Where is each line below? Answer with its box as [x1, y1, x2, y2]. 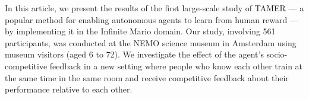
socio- [266, 48, 288, 60]
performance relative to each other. [5, 83, 133, 95]
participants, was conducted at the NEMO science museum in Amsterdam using [5, 36, 297, 49]
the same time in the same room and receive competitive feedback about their [5, 71, 289, 84]
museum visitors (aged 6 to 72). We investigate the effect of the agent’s [5, 48, 264, 60]
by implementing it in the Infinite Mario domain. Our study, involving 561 [5, 25, 276, 37]
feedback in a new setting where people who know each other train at [49, 59, 303, 72]
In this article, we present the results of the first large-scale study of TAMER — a [5, 2, 304, 14]
